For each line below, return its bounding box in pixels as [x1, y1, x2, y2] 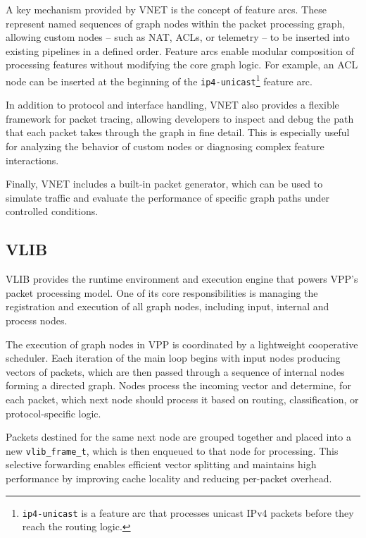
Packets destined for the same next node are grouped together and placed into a [6, 429, 351, 444]
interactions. [6, 152, 59, 167]
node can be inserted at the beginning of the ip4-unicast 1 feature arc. [6, 71, 313, 88]
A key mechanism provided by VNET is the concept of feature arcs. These [6, 2, 327, 16]
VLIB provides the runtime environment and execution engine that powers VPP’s [6, 271, 358, 286]
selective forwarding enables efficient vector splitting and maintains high [6, 457, 317, 472]
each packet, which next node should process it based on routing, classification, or [6, 391, 359, 406]
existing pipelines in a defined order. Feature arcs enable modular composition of [6, 43, 355, 58]
